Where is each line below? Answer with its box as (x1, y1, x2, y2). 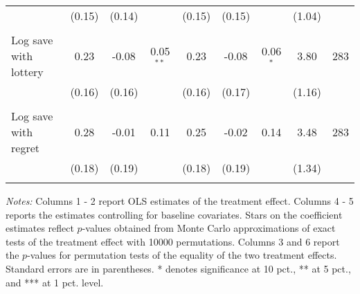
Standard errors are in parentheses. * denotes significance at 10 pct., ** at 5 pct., (6, 261, 351, 275)
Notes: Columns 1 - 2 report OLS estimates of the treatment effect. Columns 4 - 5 (6, 194, 354, 208)
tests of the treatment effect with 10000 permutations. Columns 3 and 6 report (6, 234, 340, 248)
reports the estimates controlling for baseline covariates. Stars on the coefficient (6, 207, 343, 221)
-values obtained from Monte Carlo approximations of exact (82, 221, 336, 235)
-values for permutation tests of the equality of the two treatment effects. (27, 248, 337, 262)
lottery (11, 64, 44, 80)
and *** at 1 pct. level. (6, 275, 104, 289)
